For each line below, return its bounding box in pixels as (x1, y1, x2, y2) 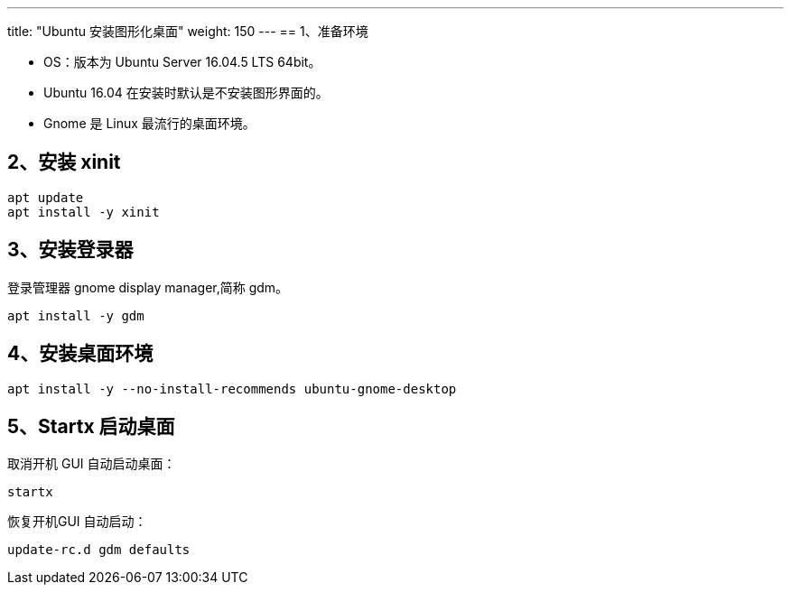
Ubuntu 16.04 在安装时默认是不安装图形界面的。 (43, 85, 329, 100)
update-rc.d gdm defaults (7, 542, 191, 558)
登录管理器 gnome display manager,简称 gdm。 (7, 279, 289, 295)
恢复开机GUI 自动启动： (7, 513, 147, 530)
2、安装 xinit (7, 151, 121, 174)
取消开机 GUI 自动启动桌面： (7, 456, 176, 472)
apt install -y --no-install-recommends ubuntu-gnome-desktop (7, 381, 457, 396)
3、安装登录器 (7, 238, 134, 262)
